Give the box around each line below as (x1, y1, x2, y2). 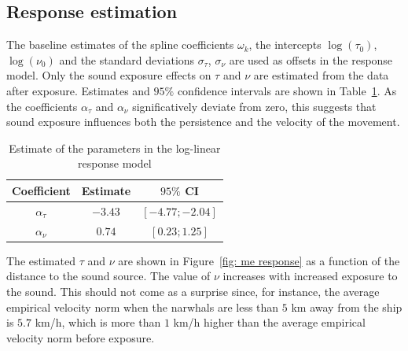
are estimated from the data (253, 67, 389, 83)
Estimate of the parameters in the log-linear (9, 139, 221, 156)
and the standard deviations (59, 51, 195, 68)
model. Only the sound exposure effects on (6, 67, 211, 83)
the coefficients (6, 98, 78, 114)
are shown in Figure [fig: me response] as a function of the (118, 252, 400, 268)
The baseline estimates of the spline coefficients (6, 36, 234, 53)
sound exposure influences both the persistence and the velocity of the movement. (6, 113, 400, 130)
